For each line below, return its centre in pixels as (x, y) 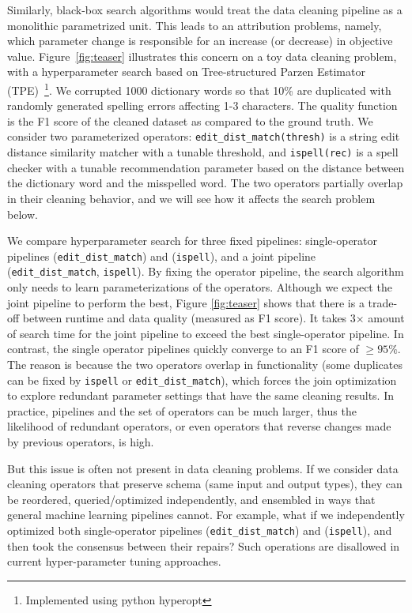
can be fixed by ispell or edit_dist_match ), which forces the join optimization (202, 380)
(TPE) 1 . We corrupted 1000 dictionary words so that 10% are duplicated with (199, 88)
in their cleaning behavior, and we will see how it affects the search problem (191, 198)
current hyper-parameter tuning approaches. (114, 561)
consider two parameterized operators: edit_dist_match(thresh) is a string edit (204, 136)
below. (23, 214)
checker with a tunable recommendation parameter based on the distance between (206, 167)
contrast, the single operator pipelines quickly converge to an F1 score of (183, 349)
